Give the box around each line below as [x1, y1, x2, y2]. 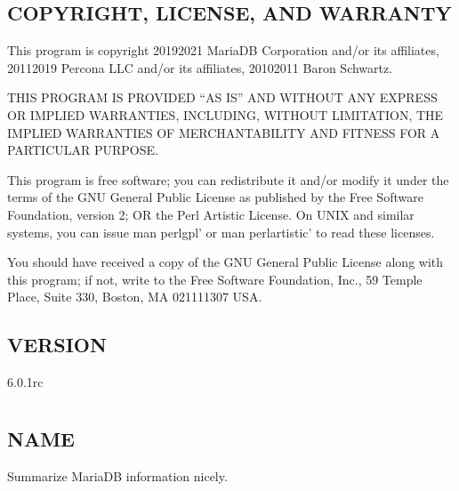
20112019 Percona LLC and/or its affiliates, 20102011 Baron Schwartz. [7, 58, 393, 76]
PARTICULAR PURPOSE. [7, 141, 158, 159]
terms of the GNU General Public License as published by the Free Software [7, 188, 423, 206]
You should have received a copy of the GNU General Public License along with [7, 253, 444, 271]
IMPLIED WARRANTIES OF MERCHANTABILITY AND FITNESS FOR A [7, 123, 440, 141]
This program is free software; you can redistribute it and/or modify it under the [7, 170, 449, 189]
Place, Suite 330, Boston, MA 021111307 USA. [7, 287, 262, 306]
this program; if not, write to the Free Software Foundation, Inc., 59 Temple [7, 270, 423, 288]
